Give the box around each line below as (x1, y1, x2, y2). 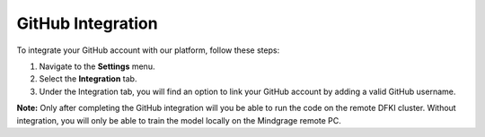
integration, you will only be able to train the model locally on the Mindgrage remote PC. (16, 115, 341, 125)
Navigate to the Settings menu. (39, 61, 155, 72)
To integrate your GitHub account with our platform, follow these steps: (16, 45, 280, 56)
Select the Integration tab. (39, 73, 137, 84)
